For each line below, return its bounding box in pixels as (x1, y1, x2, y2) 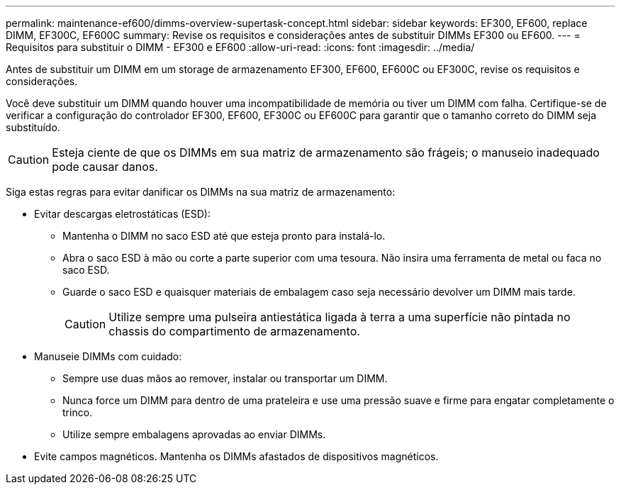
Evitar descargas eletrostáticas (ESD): (34, 208, 211, 220)
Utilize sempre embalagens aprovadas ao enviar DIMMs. (62, 428, 326, 440)
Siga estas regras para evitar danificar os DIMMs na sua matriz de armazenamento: (6, 186, 396, 198)
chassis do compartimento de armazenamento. (108, 324, 360, 338)
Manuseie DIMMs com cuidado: (34, 350, 182, 362)
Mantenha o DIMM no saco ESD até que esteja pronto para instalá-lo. (62, 230, 386, 242)
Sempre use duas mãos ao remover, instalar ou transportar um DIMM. (62, 372, 388, 384)
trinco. (62, 406, 93, 418)
